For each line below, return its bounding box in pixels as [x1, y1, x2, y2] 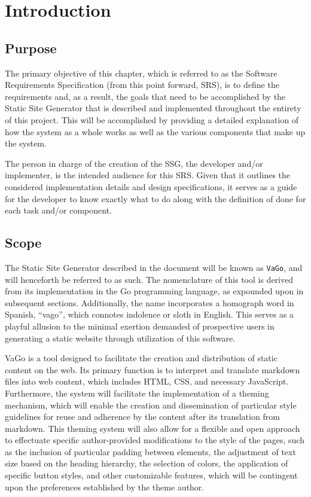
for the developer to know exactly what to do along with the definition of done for [5, 192, 306, 205]
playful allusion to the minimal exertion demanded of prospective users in [5, 319, 275, 332]
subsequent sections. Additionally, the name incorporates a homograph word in [5, 296, 294, 309]
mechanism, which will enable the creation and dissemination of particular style [5, 398, 297, 411]
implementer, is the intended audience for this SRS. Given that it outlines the [5, 169, 291, 181]
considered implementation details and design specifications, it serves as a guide [5, 180, 297, 193]
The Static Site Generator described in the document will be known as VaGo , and [5, 261, 303, 273]
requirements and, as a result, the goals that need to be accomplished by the [5, 90, 286, 102]
